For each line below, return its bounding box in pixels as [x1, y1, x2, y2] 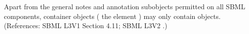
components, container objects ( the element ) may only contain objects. [4, 11, 221, 21]
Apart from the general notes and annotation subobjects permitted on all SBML [4, 1, 246, 11]
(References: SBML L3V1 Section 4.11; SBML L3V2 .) [4, 20, 167, 31]
